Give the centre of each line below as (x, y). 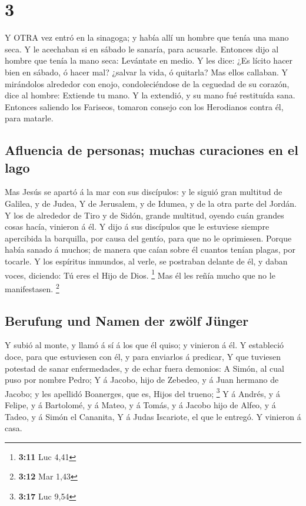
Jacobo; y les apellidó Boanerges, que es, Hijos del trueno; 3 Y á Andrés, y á (142, 392)
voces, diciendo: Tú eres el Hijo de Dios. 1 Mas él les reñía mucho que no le (140, 274)
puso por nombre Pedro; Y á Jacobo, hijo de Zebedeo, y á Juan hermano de (142, 380)
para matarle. (29, 118)
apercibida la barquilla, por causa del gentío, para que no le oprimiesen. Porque (148, 238)
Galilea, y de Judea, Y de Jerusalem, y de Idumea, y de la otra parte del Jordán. (151, 204)
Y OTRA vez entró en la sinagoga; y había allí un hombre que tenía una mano (147, 37)
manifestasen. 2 (32, 287)
